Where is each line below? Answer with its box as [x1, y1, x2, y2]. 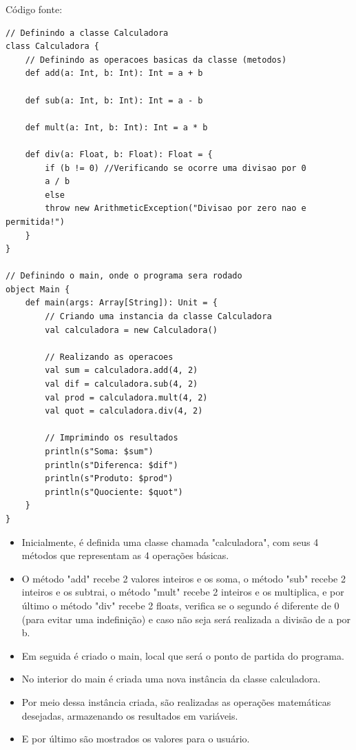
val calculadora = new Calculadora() [45, 325, 218, 335]
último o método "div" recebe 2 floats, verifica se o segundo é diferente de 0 [21, 598, 339, 612]
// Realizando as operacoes [45, 352, 174, 362]
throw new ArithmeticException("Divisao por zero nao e [45, 203, 306, 214]
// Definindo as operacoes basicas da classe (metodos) [25, 54, 287, 65]
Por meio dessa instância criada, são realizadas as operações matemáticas [21, 694, 331, 709]
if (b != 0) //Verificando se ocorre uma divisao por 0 [45, 163, 306, 173]
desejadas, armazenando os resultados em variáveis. [21, 708, 238, 722]
